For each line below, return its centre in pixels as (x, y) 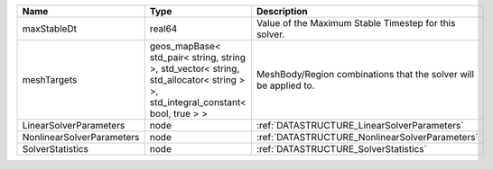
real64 (163, 29)
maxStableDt (49, 29)
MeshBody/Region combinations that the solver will (365, 74)
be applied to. (285, 85)
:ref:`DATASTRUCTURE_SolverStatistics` (342, 149)
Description (282, 11)
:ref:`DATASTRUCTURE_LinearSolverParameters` (360, 125)
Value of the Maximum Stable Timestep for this (356, 23)
